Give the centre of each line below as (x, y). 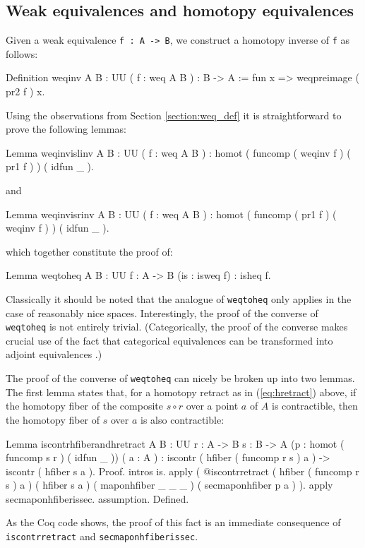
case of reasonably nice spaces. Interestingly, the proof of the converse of (162, 312)
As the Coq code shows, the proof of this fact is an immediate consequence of (173, 522)
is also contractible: (182, 419)
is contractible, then (315, 406)
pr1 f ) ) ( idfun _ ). (50, 166)
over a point (212, 406)
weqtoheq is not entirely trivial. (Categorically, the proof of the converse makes (177, 327)
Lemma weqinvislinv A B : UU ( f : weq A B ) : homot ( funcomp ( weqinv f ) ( (178, 152)
